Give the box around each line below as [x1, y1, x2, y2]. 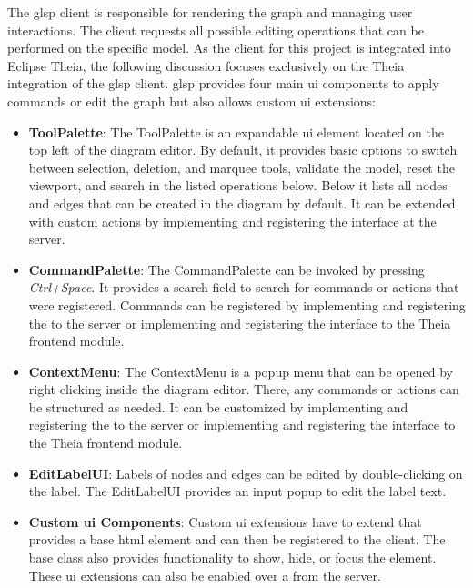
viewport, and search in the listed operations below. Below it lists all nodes [28, 176, 448, 195]
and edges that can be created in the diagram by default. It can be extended [28, 193, 456, 212]
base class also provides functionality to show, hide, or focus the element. [28, 548, 437, 567]
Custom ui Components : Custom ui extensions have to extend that [28, 512, 422, 531]
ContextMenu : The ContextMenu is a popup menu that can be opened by [28, 361, 454, 380]
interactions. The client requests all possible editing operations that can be [7, 20, 424, 39]
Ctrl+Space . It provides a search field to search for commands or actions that [28, 278, 459, 297]
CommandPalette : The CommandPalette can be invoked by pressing [28, 259, 425, 279]
